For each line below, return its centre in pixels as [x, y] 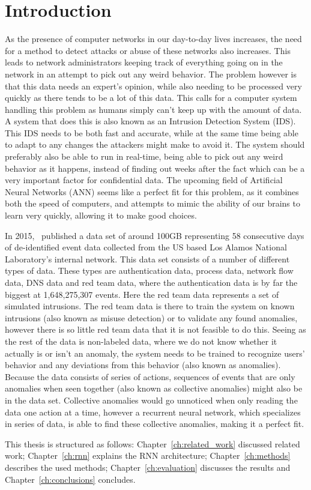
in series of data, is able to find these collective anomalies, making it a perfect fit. [155, 424]
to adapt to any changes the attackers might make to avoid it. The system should [155, 144]
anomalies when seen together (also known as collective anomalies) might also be [154, 388]
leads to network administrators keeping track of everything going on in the [144, 62]
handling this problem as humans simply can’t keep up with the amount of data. [153, 109]
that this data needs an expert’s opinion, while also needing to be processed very [153, 86]
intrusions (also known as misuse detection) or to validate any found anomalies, [151, 317]
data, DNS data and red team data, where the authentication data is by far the [151, 282]
